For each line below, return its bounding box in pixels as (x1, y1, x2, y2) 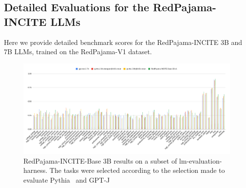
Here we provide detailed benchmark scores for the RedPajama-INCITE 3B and (4, 37, 243, 47)
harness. (23, 165, 48, 175)
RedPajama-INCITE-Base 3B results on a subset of (23, 155, 177, 166)
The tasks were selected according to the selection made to (49, 165, 225, 175)
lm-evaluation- (179, 155, 222, 166)
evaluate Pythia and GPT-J (23, 174, 110, 185)
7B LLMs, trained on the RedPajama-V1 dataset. (4, 46, 152, 57)
